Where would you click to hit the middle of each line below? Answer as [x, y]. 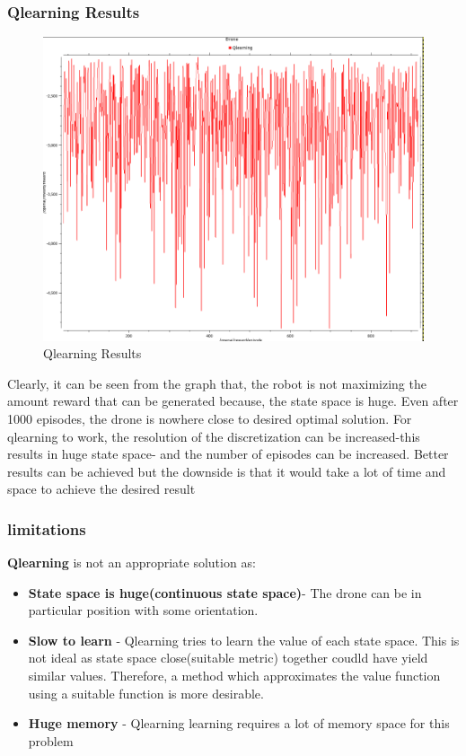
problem [51, 740]
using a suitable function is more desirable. [146, 693]
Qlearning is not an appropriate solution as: [132, 563]
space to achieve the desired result [101, 489]
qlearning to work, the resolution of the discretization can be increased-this [214, 436]
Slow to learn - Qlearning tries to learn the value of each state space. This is [244, 640]
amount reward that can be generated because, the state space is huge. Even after [233, 401]
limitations [47, 528]
